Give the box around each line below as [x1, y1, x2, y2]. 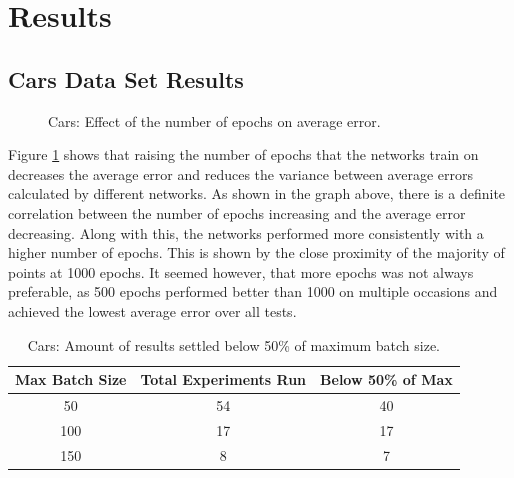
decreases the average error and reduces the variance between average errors [8, 163, 473, 184]
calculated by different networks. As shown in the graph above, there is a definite [8, 183, 506, 204]
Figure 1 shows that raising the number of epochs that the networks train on [8, 144, 479, 165]
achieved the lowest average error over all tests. [8, 300, 297, 321]
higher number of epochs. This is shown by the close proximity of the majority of [8, 242, 505, 263]
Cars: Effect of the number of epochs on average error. [48, 110, 381, 131]
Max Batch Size [15, 369, 127, 390]
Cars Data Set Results [8, 63, 244, 94]
